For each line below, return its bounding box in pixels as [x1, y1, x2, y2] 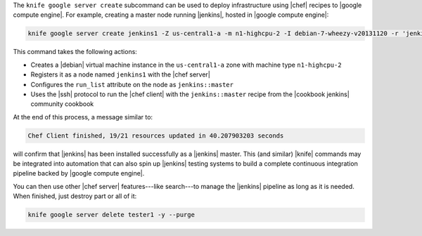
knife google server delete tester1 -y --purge [27, 211, 195, 219]
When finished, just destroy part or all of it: [13, 192, 137, 200]
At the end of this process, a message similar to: [13, 112, 153, 121]
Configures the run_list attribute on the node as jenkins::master [30, 80, 234, 88]
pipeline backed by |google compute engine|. [13, 169, 145, 178]
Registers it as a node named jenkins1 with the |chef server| [30, 70, 210, 79]
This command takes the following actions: [13, 48, 137, 56]
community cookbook [30, 100, 94, 108]
